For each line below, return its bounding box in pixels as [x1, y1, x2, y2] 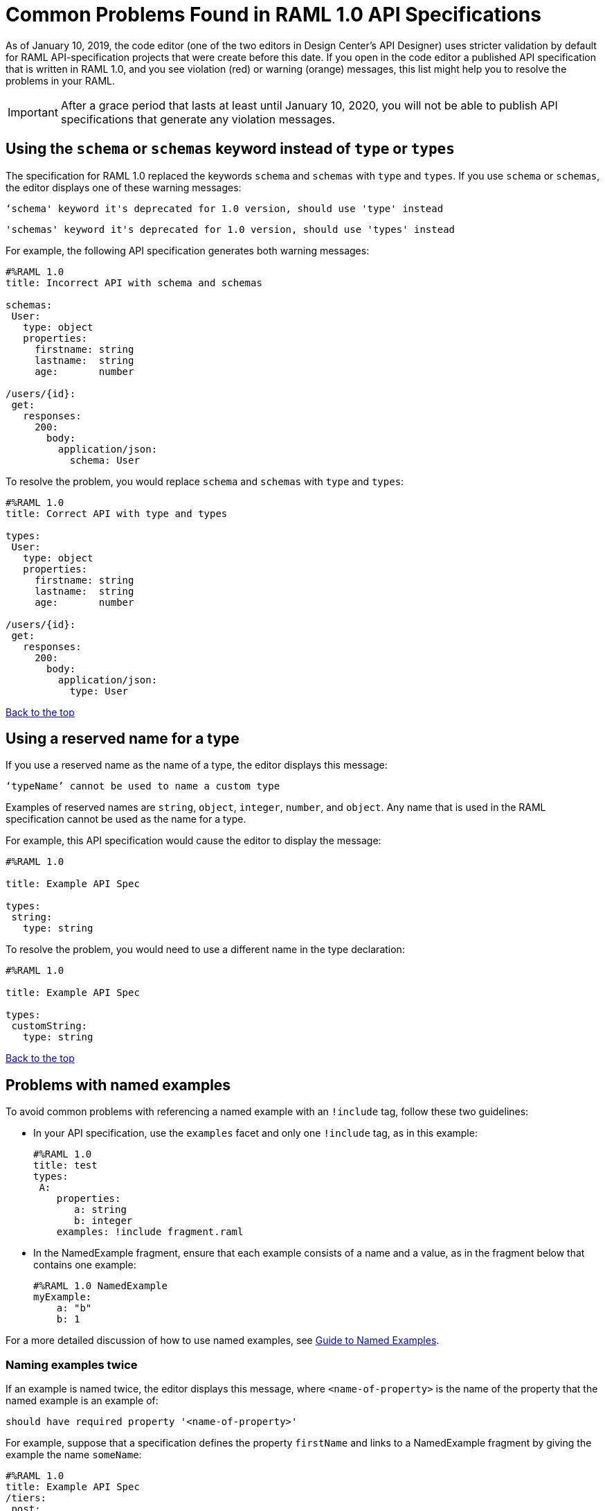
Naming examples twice [6, 1357, 138, 1372]
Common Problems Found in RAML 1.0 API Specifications [6, 3, 541, 26]
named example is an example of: [6, 1395, 159, 1407]
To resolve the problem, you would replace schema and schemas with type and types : [6, 475, 404, 487]
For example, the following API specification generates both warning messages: [6, 244, 370, 256]
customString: [11, 1020, 88, 1032]
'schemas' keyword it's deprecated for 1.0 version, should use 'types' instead [6, 223, 455, 235]
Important [8, 105, 58, 119]
